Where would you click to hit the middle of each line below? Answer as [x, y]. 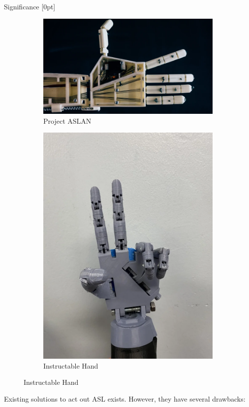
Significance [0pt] [30, 6]
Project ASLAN [67, 120]
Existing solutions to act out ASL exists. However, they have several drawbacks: [125, 398]
